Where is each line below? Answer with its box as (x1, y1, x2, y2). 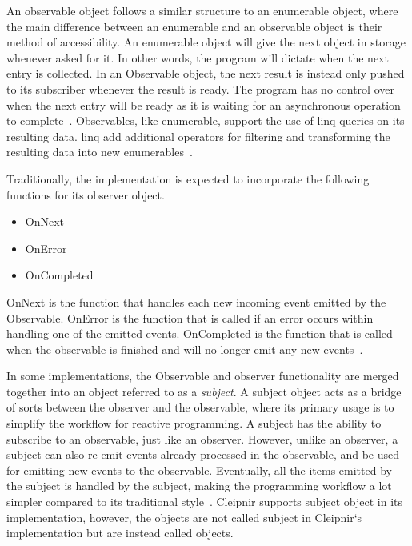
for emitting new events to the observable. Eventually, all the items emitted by (6, 461, 392, 478)
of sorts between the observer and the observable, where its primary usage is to (6, 399, 394, 416)
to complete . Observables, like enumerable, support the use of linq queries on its (6, 112, 405, 129)
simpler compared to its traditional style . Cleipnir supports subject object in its (6, 493, 403, 510)
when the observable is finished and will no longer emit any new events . (6, 340, 363, 357)
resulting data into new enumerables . (6, 143, 193, 160)
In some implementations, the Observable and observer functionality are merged (6, 367, 399, 384)
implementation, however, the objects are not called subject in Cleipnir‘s (6, 508, 362, 525)
